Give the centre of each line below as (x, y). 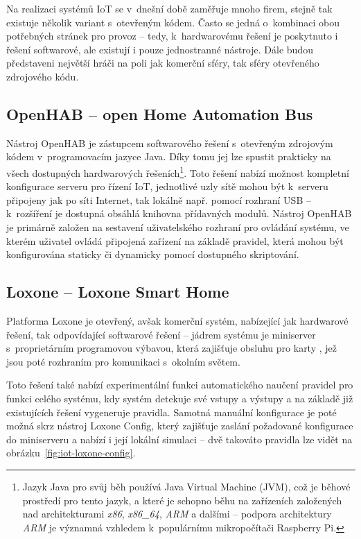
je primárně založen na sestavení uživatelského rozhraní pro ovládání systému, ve (178, 226)
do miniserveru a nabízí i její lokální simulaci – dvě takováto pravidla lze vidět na (179, 439)
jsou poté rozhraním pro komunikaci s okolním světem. (123, 361)
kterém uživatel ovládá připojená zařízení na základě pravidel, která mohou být (175, 240)
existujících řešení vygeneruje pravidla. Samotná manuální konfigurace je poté (171, 412)
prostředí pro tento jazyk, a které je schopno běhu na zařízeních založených (182, 500)
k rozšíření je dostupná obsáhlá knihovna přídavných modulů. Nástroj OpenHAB (179, 213)
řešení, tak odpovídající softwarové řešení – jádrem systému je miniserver (161, 334)
